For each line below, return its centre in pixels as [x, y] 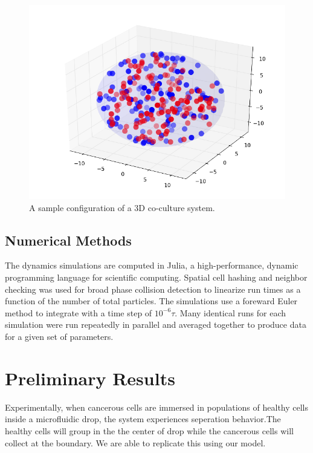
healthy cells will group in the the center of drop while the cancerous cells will [149, 430]
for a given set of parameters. [59, 337]
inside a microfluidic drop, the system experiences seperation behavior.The [143, 419]
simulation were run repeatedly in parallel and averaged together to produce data [156, 324]
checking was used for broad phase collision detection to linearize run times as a [153, 289]
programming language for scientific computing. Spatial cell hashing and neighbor [156, 277]
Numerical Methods [68, 240]
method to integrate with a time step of [79, 312]
